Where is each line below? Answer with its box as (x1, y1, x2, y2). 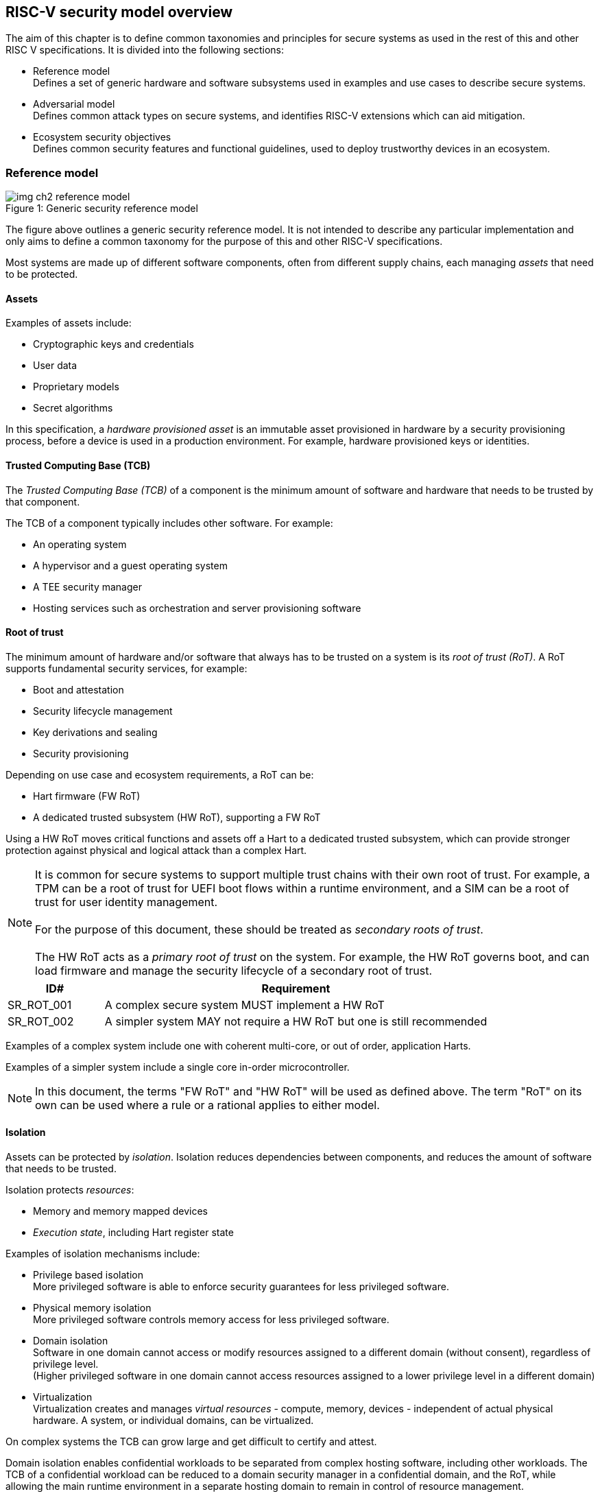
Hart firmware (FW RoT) (33, 789, 141, 802)
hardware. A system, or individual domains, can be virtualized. (33, 1414, 314, 1427)
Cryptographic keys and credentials (33, 338, 194, 351)
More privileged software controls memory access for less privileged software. (33, 1314, 389, 1326)
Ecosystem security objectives (33, 131, 171, 143)
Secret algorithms (33, 402, 113, 414)
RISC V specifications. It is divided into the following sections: (5, 44, 284, 56)
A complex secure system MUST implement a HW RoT (104, 997, 385, 1012)
